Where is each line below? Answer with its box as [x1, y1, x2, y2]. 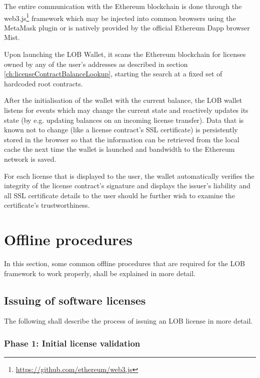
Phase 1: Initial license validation [4, 337, 140, 349]
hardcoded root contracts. [4, 78, 83, 88]
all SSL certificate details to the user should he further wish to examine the [4, 190, 235, 200]
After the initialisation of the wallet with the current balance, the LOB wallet [4, 95, 242, 105]
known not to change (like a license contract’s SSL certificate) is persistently [4, 124, 238, 135]
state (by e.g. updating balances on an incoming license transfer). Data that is [4, 114, 244, 125]
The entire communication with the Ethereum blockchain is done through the [4, 1, 242, 11]
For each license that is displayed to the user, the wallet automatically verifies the [4, 170, 254, 181]
